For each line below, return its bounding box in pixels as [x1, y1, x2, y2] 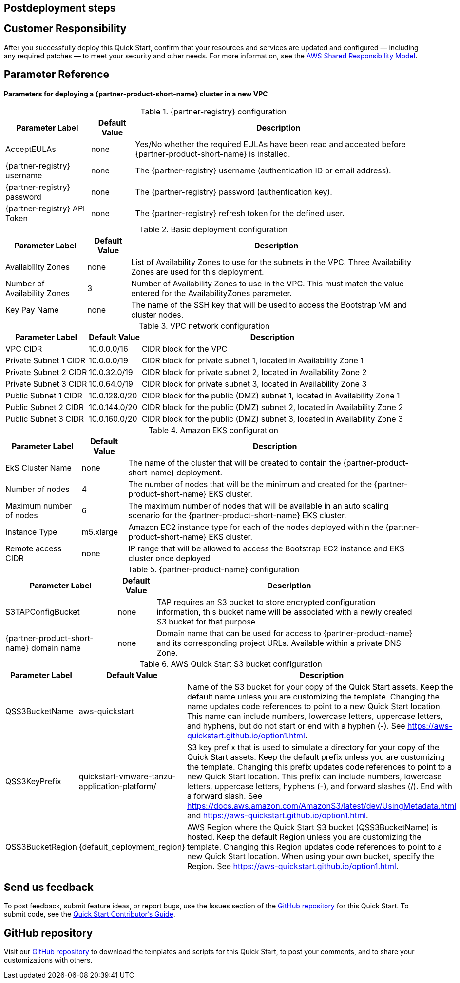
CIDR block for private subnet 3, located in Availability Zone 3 [142, 379, 367, 389]
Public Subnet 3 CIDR [5, 414, 84, 424]
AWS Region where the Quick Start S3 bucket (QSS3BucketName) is [187, 822, 438, 832]
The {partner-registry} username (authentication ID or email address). [135, 166, 391, 176]
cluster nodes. [131, 310, 184, 320]
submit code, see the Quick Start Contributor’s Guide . [4, 910, 175, 919]
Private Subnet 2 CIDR [5, 367, 87, 378]
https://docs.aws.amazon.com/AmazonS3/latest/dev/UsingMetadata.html [187, 801, 457, 811]
